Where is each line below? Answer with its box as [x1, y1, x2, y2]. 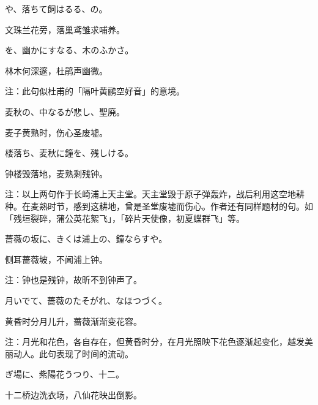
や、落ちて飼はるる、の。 [5, 2, 108, 15]
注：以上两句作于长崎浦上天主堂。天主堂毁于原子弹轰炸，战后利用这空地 [5, 187, 296, 200]
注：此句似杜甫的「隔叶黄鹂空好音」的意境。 [5, 85, 185, 97]
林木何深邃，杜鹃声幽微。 [5, 64, 108, 77]
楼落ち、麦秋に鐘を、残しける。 [5, 146, 133, 159]
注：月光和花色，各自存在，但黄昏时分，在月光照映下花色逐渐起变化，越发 [5, 335, 305, 348]
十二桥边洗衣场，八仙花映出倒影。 [5, 388, 142, 401]
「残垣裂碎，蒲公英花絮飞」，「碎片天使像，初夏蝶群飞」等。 [5, 211, 245, 224]
